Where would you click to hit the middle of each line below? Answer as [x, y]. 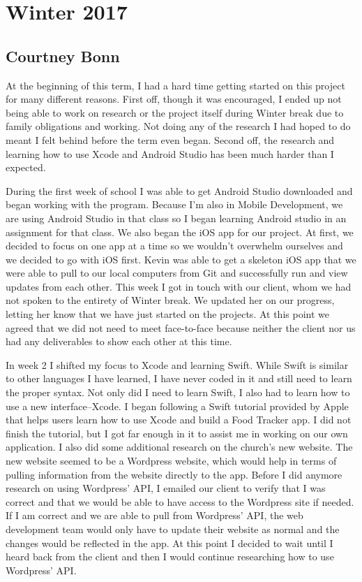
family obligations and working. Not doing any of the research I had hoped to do [178, 126]
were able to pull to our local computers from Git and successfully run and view [177, 273]
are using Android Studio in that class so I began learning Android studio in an [176, 218]
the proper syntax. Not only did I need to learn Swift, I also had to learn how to [178, 392]
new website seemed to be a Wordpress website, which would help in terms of [171, 461]
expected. [26, 167]
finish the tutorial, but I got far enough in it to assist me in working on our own [177, 433]
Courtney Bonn [63, 56]
